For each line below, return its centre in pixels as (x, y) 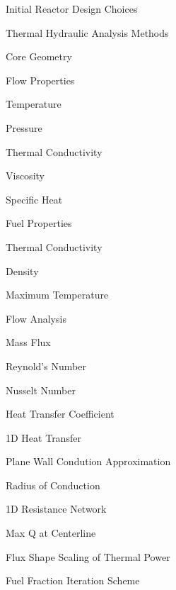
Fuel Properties (39, 223)
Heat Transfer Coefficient (60, 414)
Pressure (24, 127)
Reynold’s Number (46, 366)
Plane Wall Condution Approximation (88, 461)
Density (22, 271)
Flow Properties (40, 80)
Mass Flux (28, 342)
